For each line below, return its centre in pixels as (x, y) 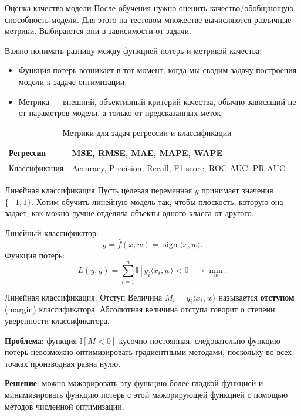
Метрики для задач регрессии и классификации (147, 132)
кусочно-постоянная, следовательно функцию (199, 340)
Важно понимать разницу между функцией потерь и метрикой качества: (133, 50)
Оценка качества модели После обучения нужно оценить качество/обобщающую (149, 8)
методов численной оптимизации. (65, 406)
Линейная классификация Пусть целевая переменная (99, 190)
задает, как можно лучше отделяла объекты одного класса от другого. (129, 213)
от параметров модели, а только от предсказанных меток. (121, 113)
